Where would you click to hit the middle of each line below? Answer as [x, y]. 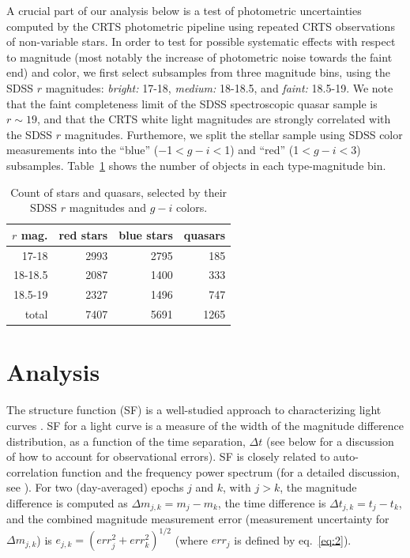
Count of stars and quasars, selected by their [119, 192]
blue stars [146, 234]
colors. [192, 207]
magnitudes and [108, 207]
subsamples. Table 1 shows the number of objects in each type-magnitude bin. [196, 165]
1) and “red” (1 [262, 150]
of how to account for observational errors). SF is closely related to [168, 456]
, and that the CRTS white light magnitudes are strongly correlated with [214, 119]
